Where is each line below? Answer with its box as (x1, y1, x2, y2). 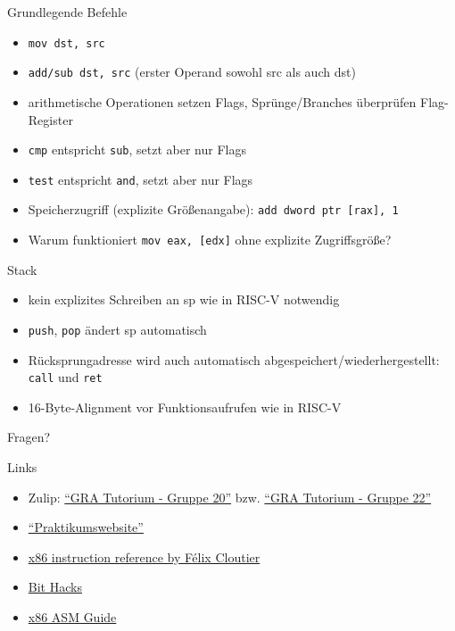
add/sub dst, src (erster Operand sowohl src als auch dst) (28, 62, 356, 81)
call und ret (28, 368, 103, 386)
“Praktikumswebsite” (28, 518, 144, 536)
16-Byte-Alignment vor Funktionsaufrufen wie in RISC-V (28, 397, 342, 416)
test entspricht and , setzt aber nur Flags (28, 170, 253, 188)
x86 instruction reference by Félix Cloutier (28, 547, 261, 566)
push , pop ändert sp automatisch (28, 320, 207, 338)
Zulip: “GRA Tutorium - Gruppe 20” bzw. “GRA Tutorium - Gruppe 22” (28, 487, 432, 506)
